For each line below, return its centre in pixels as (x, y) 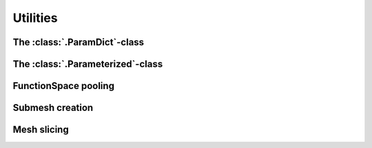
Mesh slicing (41, 130)
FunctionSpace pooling (64, 86)
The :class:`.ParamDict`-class (79, 42)
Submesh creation (53, 108)
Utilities (35, 18)
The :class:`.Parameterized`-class (88, 64)
